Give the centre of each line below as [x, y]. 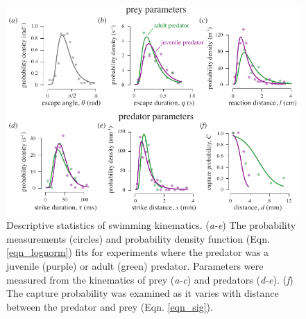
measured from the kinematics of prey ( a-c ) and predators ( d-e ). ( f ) [150, 279]
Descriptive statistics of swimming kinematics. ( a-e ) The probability [151, 225]
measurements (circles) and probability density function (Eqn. [138, 238]
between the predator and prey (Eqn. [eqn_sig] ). [110, 306]
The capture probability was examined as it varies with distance [143, 293]
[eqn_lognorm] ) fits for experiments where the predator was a [138, 252]
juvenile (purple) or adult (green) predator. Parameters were [135, 265]
